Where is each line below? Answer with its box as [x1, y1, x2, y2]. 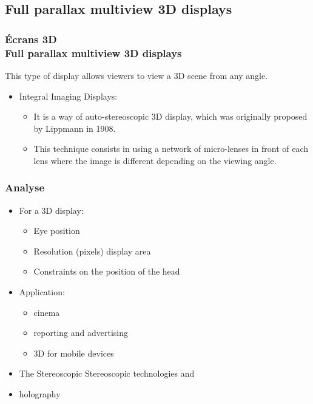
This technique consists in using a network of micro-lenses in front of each [33, 142, 309, 155]
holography [19, 388, 61, 400]
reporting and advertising [33, 326, 128, 339]
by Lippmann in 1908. [33, 122, 116, 134]
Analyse [5, 180, 45, 195]
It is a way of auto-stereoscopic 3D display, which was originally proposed [33, 110, 308, 123]
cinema [33, 306, 60, 318]
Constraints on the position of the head [33, 265, 180, 278]
